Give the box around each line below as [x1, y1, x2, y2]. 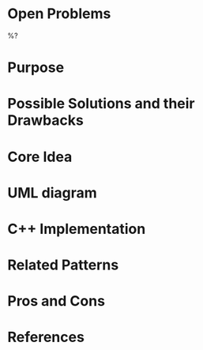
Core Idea [7, 148, 73, 166]
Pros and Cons [7, 292, 106, 310]
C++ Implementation [7, 220, 146, 238]
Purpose [7, 58, 65, 77]
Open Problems [7, 5, 111, 23]
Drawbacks [7, 111, 84, 130]
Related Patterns [7, 256, 119, 274]
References [7, 329, 85, 346]
